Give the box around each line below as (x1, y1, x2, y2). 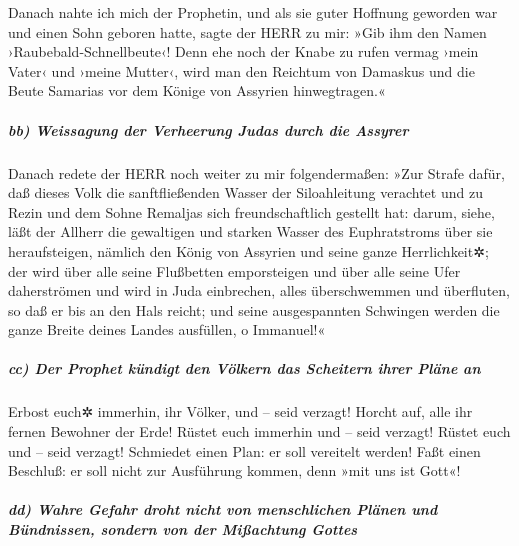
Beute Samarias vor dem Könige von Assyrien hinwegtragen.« (8, 80, 386, 101)
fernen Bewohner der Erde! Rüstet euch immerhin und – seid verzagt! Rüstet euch (8, 421, 511, 442)
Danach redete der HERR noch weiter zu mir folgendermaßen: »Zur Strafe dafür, (8, 162, 505, 183)
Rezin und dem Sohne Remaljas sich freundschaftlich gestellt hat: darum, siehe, (8, 201, 495, 222)
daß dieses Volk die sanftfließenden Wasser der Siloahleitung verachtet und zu (8, 182, 483, 203)
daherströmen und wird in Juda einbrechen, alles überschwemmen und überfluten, (8, 280, 510, 301)
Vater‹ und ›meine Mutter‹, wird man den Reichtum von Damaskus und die (8, 60, 475, 81)
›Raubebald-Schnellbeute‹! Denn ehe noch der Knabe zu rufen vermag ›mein (8, 41, 479, 62)
